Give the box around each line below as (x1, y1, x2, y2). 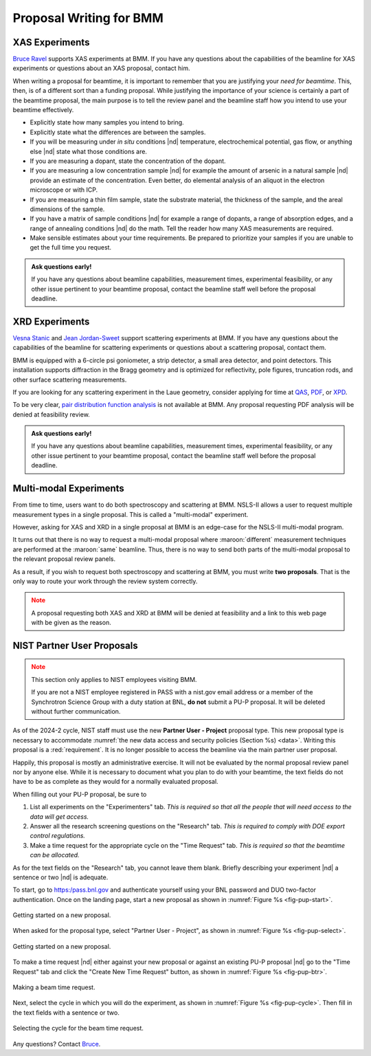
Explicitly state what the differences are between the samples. (30, 128, 206, 136)
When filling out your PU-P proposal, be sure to (12, 790, 147, 798)
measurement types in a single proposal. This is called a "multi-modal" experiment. (12, 510, 249, 518)
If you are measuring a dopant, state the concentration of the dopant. (30, 157, 226, 165)
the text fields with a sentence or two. (12, 1008, 120, 1017)
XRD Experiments (12, 316, 90, 327)
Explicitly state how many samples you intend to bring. (30, 118, 185, 126)
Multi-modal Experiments (12, 483, 125, 494)
